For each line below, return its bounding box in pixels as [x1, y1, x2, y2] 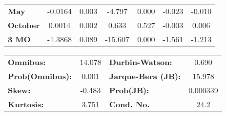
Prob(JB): [109, 84, 149, 96]
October [8, 19, 40, 31]
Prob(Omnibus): [8, 70, 72, 82]
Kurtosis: [8, 99, 44, 110]
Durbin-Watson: [109, 56, 172, 67]
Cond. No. [109, 99, 150, 110]
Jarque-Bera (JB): [109, 70, 181, 82]
